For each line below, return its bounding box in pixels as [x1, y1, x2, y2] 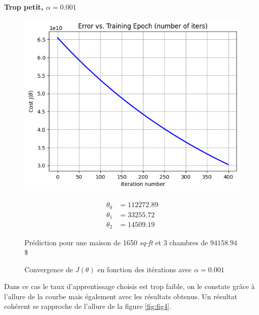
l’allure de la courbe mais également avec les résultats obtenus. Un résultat [4, 291, 238, 301]
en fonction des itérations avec [97, 264, 192, 274]
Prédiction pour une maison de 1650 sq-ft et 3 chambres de [24, 237, 208, 247]
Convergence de [24, 264, 73, 274]
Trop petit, [4, 2, 44, 12]
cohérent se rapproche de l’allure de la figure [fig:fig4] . [4, 301, 171, 311]
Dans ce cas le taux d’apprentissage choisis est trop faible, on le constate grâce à [4, 281, 255, 292]
